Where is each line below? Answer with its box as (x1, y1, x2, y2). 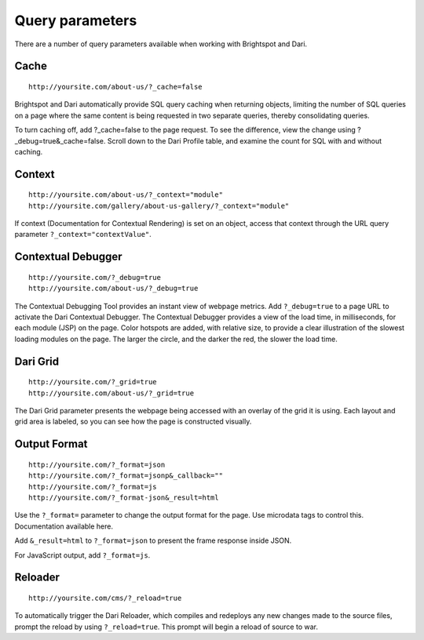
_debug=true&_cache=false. (14, 136, 106, 145)
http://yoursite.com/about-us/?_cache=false (28, 82, 203, 91)
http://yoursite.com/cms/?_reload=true (28, 593, 182, 602)
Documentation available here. (14, 522, 114, 531)
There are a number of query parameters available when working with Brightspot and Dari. (14, 39, 308, 49)
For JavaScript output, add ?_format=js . (14, 550, 151, 560)
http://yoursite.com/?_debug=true (28, 273, 161, 282)
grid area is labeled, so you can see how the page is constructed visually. (14, 416, 252, 427)
